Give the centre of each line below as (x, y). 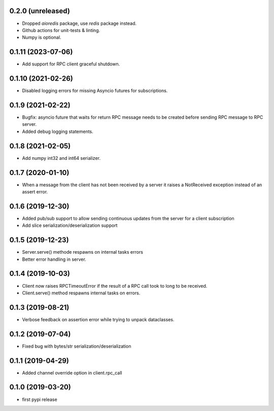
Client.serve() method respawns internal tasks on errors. (81, 293)
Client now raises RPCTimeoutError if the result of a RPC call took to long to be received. (115, 286)
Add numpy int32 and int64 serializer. (61, 158)
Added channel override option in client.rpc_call (72, 372)
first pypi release (40, 399)
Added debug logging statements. (58, 131)
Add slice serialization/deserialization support (70, 225)
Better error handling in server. (54, 259)
